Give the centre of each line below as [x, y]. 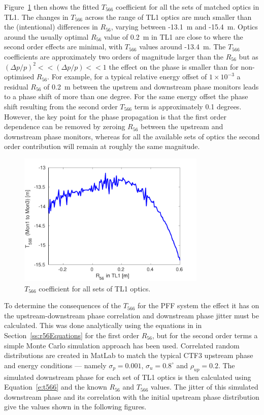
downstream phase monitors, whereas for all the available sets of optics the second [132, 136]
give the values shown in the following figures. [75, 407]
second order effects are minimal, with [63, 47]
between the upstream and [182, 126]
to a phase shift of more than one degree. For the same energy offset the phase [126, 96]
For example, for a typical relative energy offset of [129, 77]
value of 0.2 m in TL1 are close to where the [173, 36]
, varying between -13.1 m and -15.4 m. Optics [184, 27]
